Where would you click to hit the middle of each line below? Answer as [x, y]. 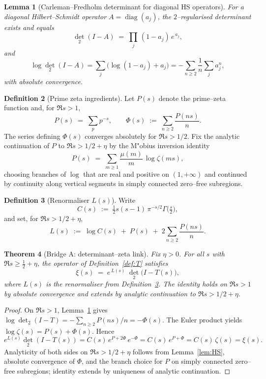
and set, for [21, 218]
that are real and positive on [126, 174]
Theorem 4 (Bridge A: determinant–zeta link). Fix [82, 253]
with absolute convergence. [44, 81]
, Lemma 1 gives [82, 310]
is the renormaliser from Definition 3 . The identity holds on [136, 284]
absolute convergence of [39, 361]
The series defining [32, 136]
